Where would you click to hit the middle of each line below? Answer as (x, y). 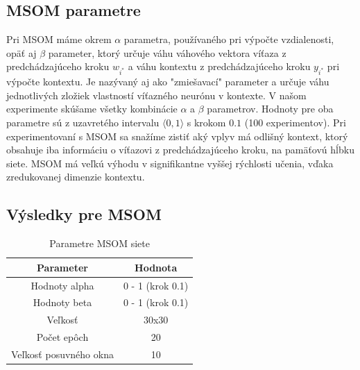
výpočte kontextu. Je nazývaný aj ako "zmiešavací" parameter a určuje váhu (168, 82)
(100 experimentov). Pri (295, 122)
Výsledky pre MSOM (84, 214)
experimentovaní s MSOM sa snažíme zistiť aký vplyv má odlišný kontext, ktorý (177, 136)
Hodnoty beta (62, 302)
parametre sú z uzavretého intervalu (83, 122)
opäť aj (22, 52)
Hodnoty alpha (62, 285)
